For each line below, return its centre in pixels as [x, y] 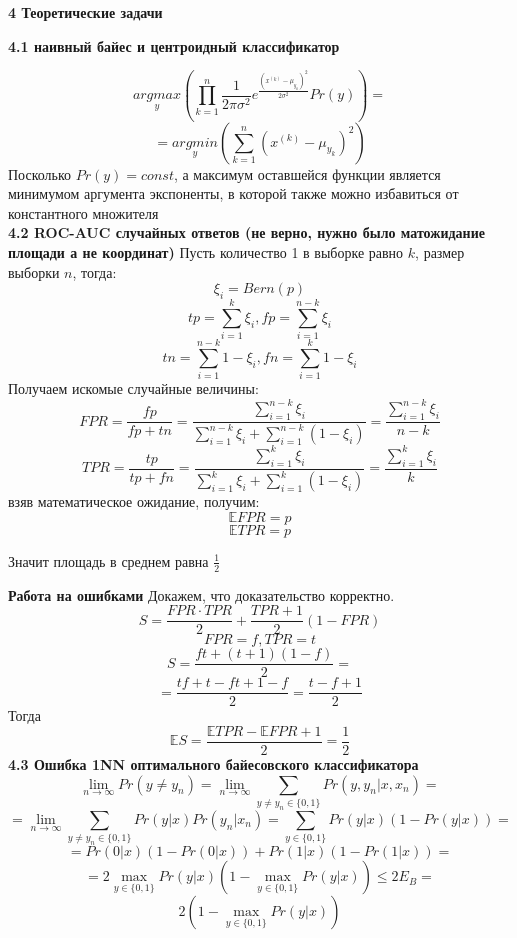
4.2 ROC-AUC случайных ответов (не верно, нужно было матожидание [246, 232]
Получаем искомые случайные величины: [133, 388]
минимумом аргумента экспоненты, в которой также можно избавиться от [233, 193]
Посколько [40, 173]
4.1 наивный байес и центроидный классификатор [174, 45]
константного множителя [83, 212]
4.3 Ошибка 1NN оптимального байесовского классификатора [213, 763]
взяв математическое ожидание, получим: [134, 501]
